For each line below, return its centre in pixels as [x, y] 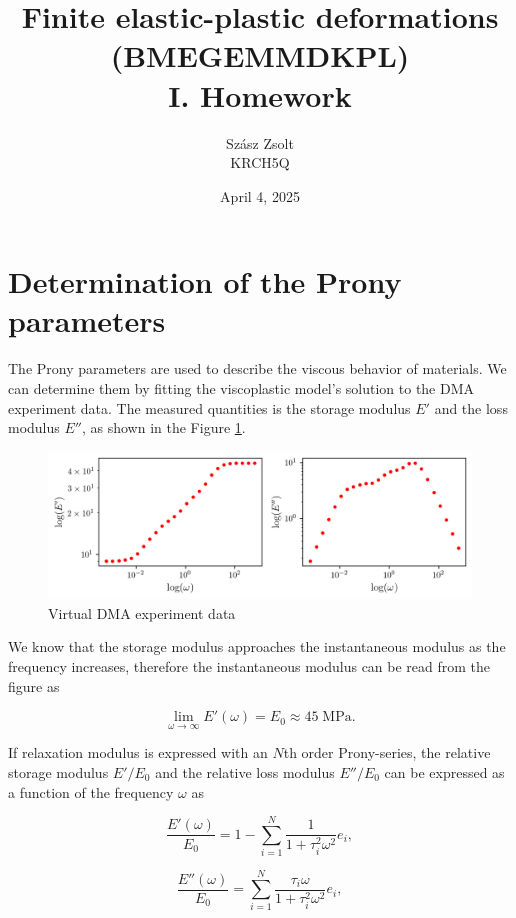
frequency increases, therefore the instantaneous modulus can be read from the [249, 665]
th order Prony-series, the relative [387, 752]
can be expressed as [444, 771]
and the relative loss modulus [245, 771]
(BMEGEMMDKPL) [260, 55]
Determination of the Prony [205, 281]
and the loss [471, 407]
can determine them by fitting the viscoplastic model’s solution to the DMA [241, 388]
